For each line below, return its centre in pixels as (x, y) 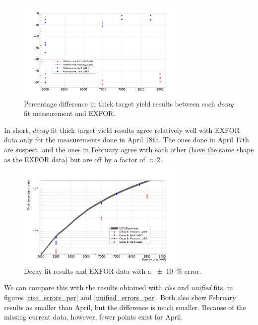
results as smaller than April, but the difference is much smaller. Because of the (125, 307)
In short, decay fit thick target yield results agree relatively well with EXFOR (122, 130)
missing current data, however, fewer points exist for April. (94, 317)
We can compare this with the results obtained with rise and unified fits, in (119, 287)
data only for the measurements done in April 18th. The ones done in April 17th (127, 140)
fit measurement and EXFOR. (70, 113)
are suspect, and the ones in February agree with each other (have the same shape (129, 149)
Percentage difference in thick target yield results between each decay (129, 103)
